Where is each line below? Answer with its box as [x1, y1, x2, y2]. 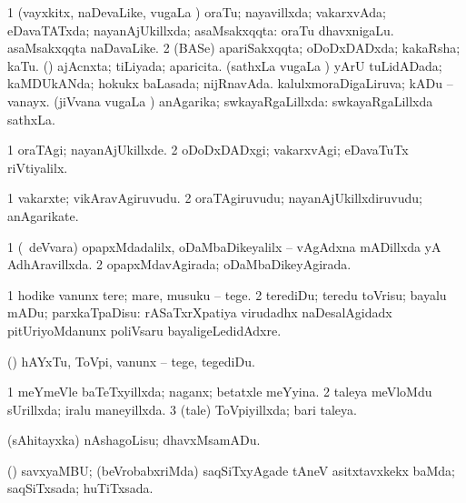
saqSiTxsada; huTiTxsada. [7, 478, 154, 498]
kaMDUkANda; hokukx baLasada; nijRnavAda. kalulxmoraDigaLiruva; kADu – [7, 74, 453, 93]
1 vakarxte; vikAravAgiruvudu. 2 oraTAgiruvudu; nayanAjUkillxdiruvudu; [7, 188, 422, 207]
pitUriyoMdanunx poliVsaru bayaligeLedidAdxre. [7, 320, 282, 339]
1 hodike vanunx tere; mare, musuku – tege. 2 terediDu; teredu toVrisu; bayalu [7, 285, 447, 304]
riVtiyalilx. [7, 157, 68, 176]
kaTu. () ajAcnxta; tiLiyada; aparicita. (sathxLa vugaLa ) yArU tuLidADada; [7, 55, 442, 75]
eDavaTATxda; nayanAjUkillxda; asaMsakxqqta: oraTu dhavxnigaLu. [7, 20, 394, 39]
